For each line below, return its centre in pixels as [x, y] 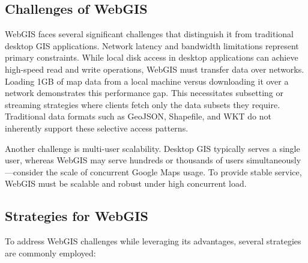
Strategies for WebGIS [77, 216]
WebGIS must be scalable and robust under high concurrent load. [126, 183]
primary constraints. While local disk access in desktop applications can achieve [152, 57]
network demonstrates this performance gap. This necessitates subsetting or [144, 93]
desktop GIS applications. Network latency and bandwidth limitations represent [152, 45]
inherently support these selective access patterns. [97, 128]
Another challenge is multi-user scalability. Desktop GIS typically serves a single [152, 148]
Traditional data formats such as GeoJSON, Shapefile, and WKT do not [138, 116]
